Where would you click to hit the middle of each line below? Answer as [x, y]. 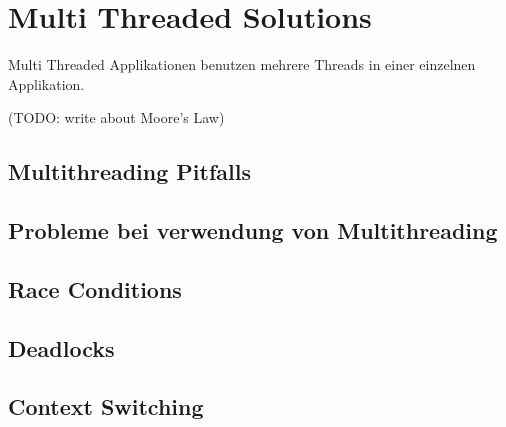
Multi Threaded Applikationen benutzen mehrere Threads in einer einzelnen [242, 64]
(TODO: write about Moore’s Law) [116, 117]
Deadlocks [61, 347]
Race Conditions [95, 288]
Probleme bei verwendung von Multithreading [253, 230]
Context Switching [106, 406]
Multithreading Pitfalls [129, 171]
